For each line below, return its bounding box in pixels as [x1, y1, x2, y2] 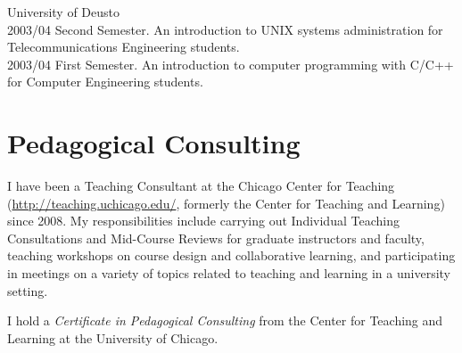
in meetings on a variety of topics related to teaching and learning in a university [7, 264, 450, 283]
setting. [7, 281, 48, 300]
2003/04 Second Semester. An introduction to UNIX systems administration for [7, 20, 443, 38]
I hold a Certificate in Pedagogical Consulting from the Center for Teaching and [7, 311, 443, 330]
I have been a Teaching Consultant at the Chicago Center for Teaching [7, 176, 395, 195]
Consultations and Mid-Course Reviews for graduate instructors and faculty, [7, 228, 425, 247]
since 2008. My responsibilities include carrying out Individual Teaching [7, 211, 400, 230]
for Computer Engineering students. [7, 72, 203, 91]
